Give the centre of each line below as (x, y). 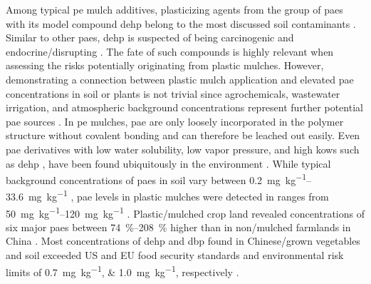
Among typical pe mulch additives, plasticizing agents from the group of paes (174, 9)
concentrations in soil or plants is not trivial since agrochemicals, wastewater (173, 93)
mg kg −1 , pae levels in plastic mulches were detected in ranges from (178, 196)
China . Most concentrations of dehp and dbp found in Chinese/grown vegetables (183, 241)
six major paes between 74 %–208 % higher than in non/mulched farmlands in (178, 227)
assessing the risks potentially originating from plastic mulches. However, (165, 65)
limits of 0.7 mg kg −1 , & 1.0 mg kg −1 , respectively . (122, 270)
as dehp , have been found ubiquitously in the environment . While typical (168, 163)
